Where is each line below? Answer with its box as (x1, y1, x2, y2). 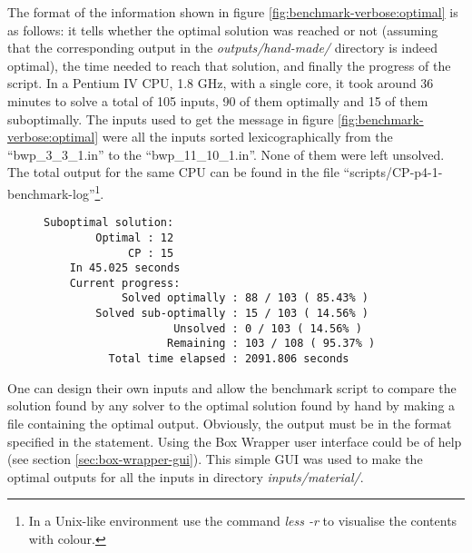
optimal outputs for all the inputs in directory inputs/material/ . (7, 467, 364, 486)
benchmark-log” (7, 183, 95, 202)
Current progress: (69, 276, 181, 290)
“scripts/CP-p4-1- (343, 163, 443, 182)
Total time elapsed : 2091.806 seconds (108, 352, 349, 366)
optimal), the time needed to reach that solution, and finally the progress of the (7, 55, 451, 74)
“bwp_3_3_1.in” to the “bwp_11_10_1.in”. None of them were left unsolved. (7, 144, 445, 163)
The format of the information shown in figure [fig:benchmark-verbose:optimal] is (7, 3, 458, 21)
